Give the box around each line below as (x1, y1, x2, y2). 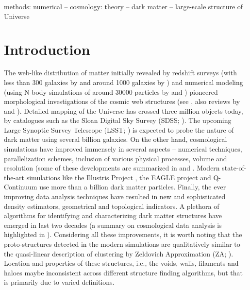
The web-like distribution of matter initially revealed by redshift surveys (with (4, 68, 237, 78)
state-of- (222, 163, 247, 173)
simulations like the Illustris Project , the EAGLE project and (26, 172, 211, 182)
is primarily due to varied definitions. (4, 277, 115, 287)
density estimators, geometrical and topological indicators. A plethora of (4, 201, 219, 211)
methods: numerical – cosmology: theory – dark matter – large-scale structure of (4, 1, 243, 11)
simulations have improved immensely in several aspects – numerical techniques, (4, 144, 242, 154)
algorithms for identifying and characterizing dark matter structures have (4, 210, 222, 221)
